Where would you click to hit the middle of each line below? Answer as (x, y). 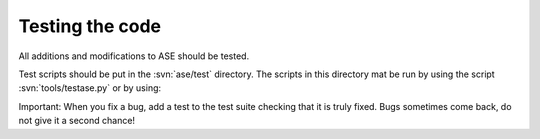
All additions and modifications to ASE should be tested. (134, 56)
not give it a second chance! (76, 121)
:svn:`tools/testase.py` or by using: (90, 88)
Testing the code (90, 26)
